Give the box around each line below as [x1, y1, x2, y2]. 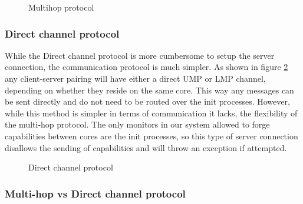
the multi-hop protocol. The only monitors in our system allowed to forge [5, 118, 270, 131]
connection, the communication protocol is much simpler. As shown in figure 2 [5, 61, 288, 73]
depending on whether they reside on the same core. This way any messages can [5, 83, 294, 96]
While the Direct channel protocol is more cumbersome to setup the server [5, 49, 275, 61]
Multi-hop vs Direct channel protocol [5, 186, 186, 200]
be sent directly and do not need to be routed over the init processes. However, [5, 95, 290, 108]
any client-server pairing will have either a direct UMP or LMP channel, [5, 72, 266, 84]
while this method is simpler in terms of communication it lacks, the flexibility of [5, 106, 298, 119]
